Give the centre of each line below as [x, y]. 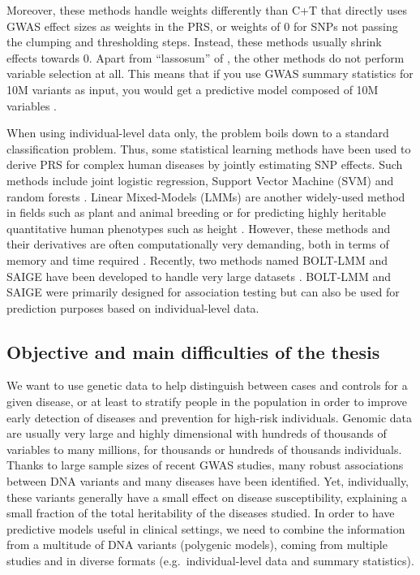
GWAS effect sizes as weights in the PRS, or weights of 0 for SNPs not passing [202, 26]
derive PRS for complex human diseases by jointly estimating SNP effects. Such [205, 164]
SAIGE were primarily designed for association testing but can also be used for [203, 292]
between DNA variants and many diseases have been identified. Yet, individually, [208, 481]
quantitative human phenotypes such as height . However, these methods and [199, 228]
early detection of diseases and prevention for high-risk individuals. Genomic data [210, 417]
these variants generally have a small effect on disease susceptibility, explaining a [207, 497]
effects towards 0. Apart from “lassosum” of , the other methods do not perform [206, 57]
